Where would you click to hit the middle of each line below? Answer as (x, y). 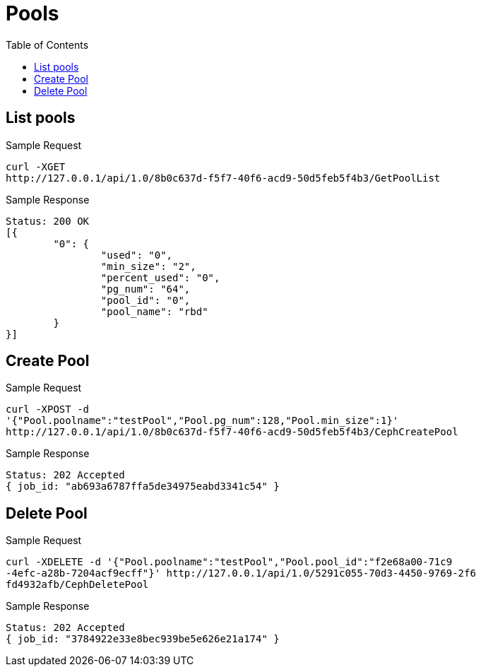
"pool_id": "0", (146, 300)
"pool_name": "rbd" (154, 311)
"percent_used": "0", (160, 277)
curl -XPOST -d (48, 409)
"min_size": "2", (148, 266)
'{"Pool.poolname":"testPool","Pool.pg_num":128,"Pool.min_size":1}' (202, 421)
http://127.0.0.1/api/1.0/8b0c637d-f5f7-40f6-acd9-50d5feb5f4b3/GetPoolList (223, 178)
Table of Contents (47, 45)
